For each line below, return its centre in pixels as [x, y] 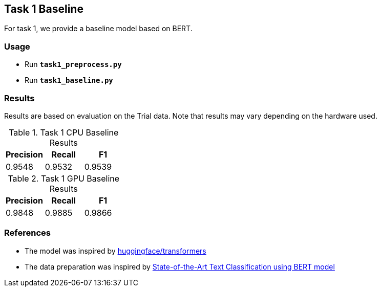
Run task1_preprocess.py [73, 64]
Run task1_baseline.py [69, 80]
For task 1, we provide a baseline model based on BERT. [98, 29]
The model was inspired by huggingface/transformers [115, 251]
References [27, 233]
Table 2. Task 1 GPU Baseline [64, 178]
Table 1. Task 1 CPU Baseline [64, 132]
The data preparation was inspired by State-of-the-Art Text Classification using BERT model [180, 266]
